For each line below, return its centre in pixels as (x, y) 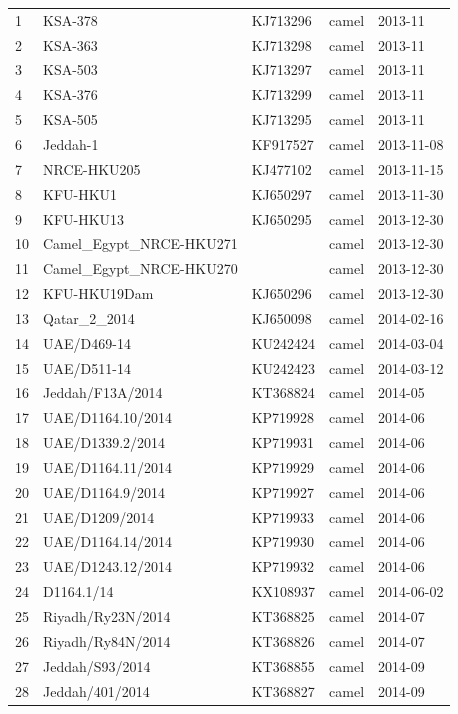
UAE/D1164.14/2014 (108, 541)
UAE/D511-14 (87, 367)
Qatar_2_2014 (89, 317)
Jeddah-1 (71, 143)
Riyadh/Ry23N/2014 (107, 616)
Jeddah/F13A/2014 (103, 392)
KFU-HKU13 (84, 218)
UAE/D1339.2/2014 (104, 442)
